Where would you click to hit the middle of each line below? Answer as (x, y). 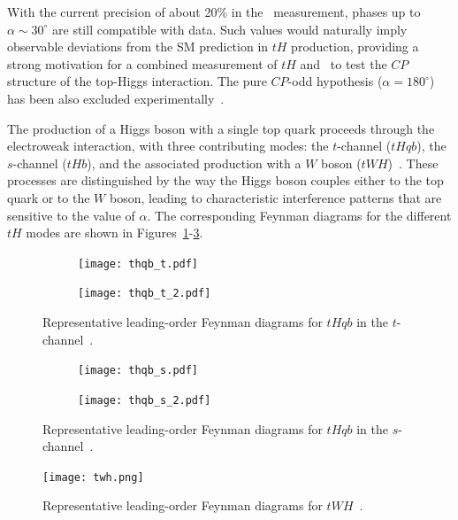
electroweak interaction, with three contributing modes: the (168, 146)
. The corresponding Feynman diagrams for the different (299, 215)
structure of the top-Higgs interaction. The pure (137, 81)
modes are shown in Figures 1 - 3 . (114, 233)
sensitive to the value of (71, 215)
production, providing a (355, 47)
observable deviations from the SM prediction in (138, 47)
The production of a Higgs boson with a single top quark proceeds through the (221, 128)
